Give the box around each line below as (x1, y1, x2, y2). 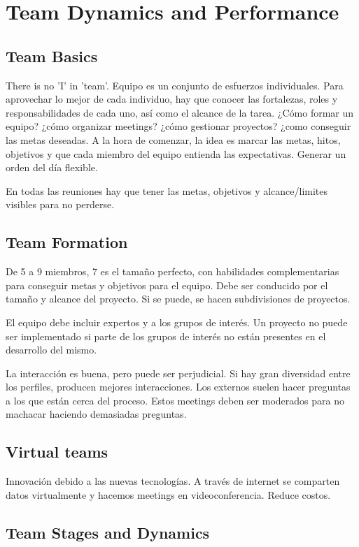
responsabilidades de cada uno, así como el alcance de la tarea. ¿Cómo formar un (6, 105, 354, 119)
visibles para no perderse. (6, 197, 115, 212)
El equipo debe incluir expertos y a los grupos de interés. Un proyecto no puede (6, 314, 348, 329)
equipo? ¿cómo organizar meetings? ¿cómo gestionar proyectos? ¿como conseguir (6, 119, 351, 133)
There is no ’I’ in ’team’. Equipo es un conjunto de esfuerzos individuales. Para (6, 78, 344, 92)
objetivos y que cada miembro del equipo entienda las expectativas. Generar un (6, 146, 346, 161)
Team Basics (6, 45, 98, 66)
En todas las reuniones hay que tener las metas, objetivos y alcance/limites (6, 183, 328, 198)
